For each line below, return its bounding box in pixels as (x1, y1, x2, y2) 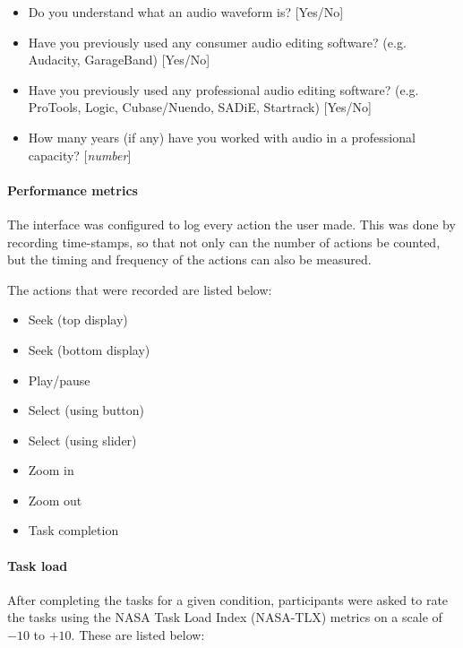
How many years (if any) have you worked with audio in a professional (28, 127, 416, 146)
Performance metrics (7, 180, 138, 199)
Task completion (28, 521, 119, 540)
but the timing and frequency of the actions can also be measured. (7, 250, 372, 269)
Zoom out (28, 490, 82, 509)
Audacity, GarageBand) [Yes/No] (28, 50, 210, 69)
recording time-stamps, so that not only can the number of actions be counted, (7, 232, 441, 251)
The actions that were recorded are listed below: (7, 280, 272, 298)
